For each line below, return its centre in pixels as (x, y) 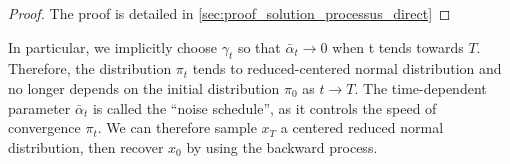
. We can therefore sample (177, 127)
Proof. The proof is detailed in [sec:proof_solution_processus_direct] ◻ (229, 13)
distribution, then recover (86, 146)
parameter (39, 107)
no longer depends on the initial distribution (144, 87)
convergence (44, 127)
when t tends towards (398, 46)
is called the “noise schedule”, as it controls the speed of (264, 107)
